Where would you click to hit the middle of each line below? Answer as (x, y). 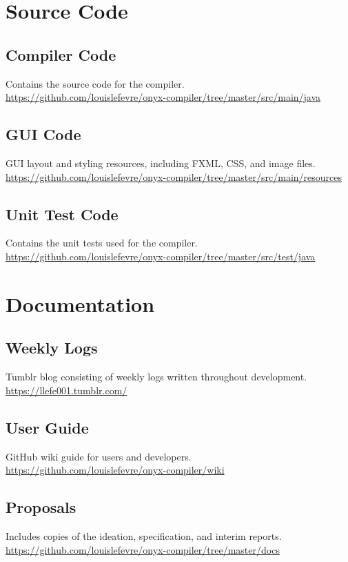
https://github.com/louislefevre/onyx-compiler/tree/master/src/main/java (163, 97)
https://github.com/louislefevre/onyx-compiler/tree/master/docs (143, 549)
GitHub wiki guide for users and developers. (99, 456)
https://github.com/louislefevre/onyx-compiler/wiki (115, 470)
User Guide (47, 427)
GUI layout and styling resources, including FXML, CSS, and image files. (161, 163)
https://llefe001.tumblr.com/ (66, 390)
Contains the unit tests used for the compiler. (102, 243)
